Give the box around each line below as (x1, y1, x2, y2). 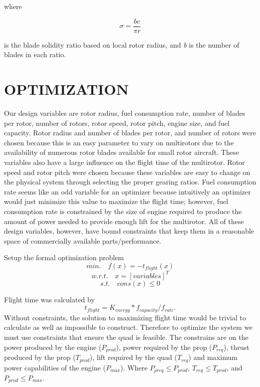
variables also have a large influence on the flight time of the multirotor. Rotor (4, 156, 245, 167)
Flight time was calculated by (4, 294, 95, 304)
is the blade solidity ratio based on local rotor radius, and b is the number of (4, 39, 239, 50)
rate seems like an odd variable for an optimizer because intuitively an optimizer (4, 186, 251, 197)
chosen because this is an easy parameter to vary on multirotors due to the (4, 137, 234, 147)
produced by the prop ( (4, 352, 76, 362)
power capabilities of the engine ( (4, 362, 106, 372)
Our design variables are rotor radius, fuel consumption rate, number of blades (4, 107, 245, 118)
